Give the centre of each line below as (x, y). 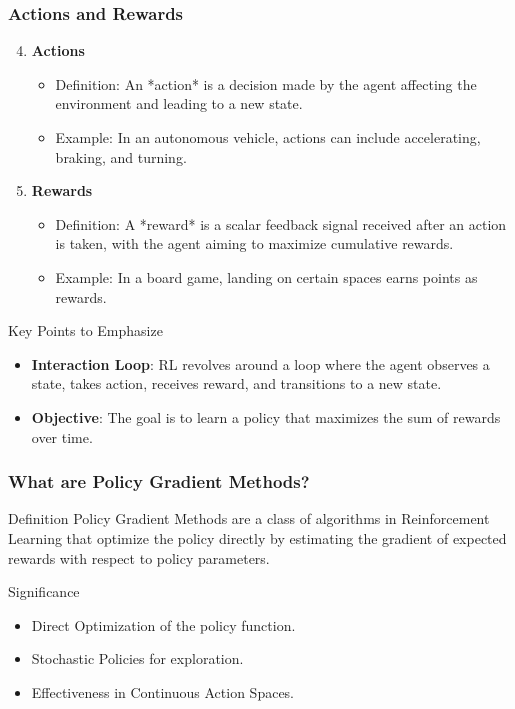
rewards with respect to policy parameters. (139, 557)
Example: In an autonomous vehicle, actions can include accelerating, (268, 137)
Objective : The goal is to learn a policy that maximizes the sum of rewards (266, 416)
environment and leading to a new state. (179, 103)
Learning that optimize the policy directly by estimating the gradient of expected (257, 537)
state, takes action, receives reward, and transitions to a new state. (236, 383)
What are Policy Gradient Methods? (159, 481)
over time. (62, 436)
